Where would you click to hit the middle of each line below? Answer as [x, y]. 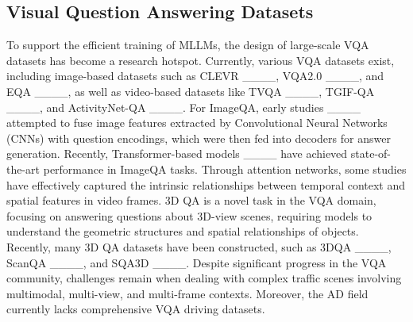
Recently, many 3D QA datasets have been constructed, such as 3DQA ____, [199, 246]
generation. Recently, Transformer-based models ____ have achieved [177, 153]
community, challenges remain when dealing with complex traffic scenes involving [204, 278]
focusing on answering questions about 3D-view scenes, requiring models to [189, 215]
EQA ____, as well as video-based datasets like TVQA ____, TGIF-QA [191, 91]
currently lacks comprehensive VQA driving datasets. [136, 309]
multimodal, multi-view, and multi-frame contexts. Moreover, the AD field [187, 293]
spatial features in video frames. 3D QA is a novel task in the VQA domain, [191, 200]
